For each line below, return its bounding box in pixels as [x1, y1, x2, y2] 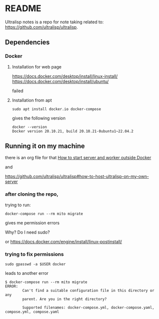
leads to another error [5, 270, 49, 276]
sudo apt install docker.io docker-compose [12, 106, 101, 112]
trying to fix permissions [5, 251, 64, 257]
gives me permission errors [5, 219, 59, 226]
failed [12, 88, 24, 94]
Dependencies [5, 38, 50, 47]
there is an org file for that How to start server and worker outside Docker [5, 155, 151, 161]
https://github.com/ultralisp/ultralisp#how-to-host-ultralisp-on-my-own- [5, 173, 149, 180]
